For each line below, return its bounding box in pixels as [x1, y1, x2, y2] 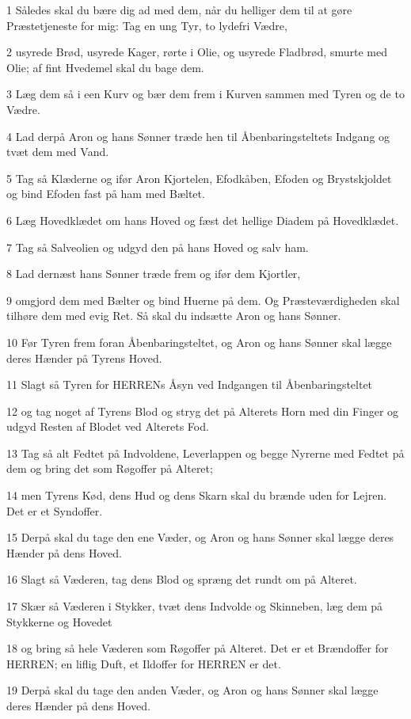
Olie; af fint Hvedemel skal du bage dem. [6, 59, 204, 75]
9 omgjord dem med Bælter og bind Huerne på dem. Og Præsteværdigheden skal [6, 291, 400, 308]
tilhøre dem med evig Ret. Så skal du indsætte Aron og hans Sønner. [6, 307, 341, 324]
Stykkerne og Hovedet [6, 613, 112, 630]
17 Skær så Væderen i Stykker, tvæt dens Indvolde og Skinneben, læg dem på [6, 598, 383, 614]
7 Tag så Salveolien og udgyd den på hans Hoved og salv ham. [6, 238, 309, 255]
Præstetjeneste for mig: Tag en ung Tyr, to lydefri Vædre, [6, 17, 287, 33]
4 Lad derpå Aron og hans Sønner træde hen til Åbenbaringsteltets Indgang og [6, 127, 390, 144]
